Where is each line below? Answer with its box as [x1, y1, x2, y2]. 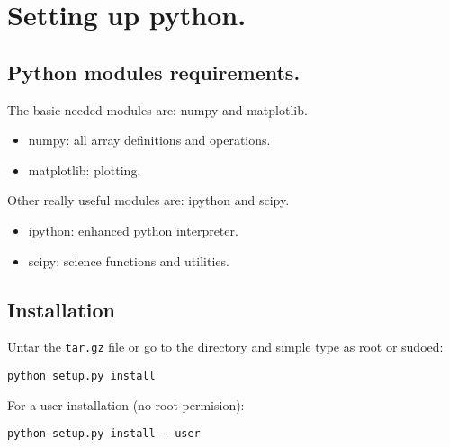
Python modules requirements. [7, 58, 301, 85]
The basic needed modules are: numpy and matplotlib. [7, 100, 308, 119]
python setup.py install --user [7, 427, 201, 441]
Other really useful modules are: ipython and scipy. [7, 191, 290, 210]
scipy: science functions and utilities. [28, 251, 229, 270]
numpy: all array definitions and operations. [28, 130, 271, 149]
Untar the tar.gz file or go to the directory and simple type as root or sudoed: [7, 337, 444, 356]
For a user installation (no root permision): [7, 395, 245, 414]
